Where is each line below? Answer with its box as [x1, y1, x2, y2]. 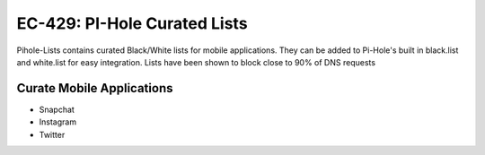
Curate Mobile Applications [16, 81, 173, 96]
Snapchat [39, 104, 75, 115]
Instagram [39, 116, 76, 127]
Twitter [39, 129, 66, 140]
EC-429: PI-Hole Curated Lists [16, 13, 248, 33]
